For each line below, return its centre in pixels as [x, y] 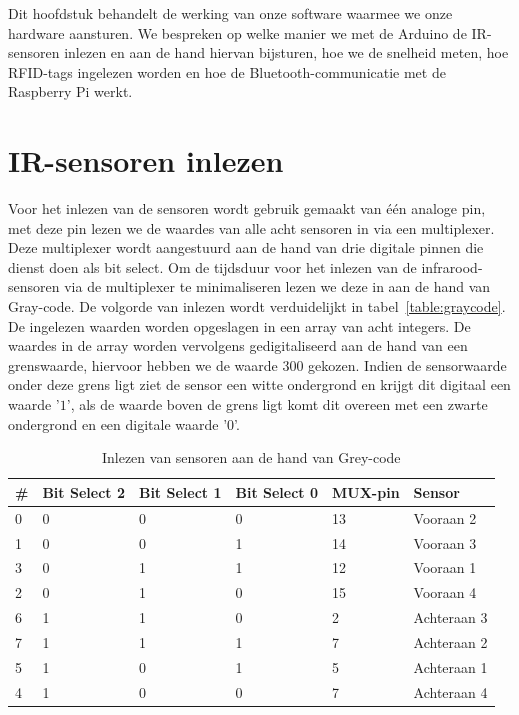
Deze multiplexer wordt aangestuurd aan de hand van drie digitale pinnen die [246, 247]
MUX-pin [366, 491]
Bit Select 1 [180, 491]
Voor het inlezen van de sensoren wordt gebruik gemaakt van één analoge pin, [247, 208]
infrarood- [452, 266]
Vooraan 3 [445, 542]
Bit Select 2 [83, 491]
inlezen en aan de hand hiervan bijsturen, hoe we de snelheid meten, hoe [286, 52]
